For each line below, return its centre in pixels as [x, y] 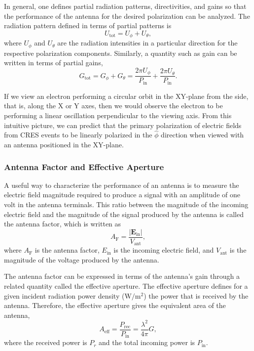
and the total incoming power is [147, 342]
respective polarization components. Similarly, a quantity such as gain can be [121, 53]
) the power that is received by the [196, 295]
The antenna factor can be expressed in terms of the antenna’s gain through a [122, 276]
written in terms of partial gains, [54, 63]
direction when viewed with [202, 135]
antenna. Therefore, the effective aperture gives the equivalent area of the [115, 305]
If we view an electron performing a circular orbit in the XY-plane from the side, [126, 96]
